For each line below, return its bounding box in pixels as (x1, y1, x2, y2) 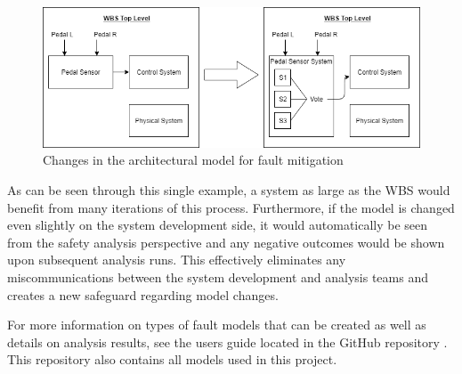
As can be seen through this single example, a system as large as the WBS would (7, 181, 450, 199)
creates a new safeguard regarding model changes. (7, 285, 279, 304)
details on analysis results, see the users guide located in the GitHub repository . (7, 332, 448, 351)
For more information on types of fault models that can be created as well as (7, 315, 426, 334)
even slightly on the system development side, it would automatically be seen (7, 215, 428, 234)
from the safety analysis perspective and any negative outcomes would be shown (7, 232, 445, 251)
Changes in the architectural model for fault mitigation (43, 150, 344, 169)
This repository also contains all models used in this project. (7, 350, 337, 369)
